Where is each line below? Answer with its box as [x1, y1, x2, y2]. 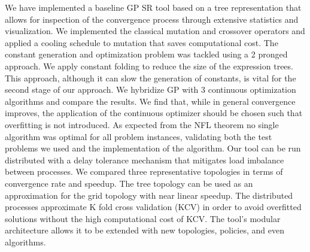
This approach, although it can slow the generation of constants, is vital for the [5, 71, 296, 84]
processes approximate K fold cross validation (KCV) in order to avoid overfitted [5, 201, 302, 213]
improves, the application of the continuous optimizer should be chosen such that [5, 107, 303, 119]
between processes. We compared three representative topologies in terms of [5, 165, 283, 178]
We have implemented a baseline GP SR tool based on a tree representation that [5, 1, 302, 13]
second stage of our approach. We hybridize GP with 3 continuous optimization [5, 83, 296, 96]
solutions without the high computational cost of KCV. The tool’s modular [5, 212, 281, 224]
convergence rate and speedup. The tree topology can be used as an [5, 177, 253, 189]
